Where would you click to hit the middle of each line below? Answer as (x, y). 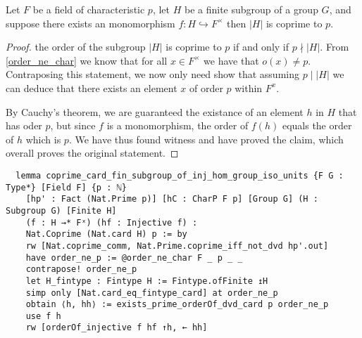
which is (43, 139)
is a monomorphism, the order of (177, 125)
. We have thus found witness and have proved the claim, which (206, 139)
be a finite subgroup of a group (251, 9)
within (249, 87)
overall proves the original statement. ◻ (92, 153)
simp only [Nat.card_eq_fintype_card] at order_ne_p (152, 293)
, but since (73, 125)
